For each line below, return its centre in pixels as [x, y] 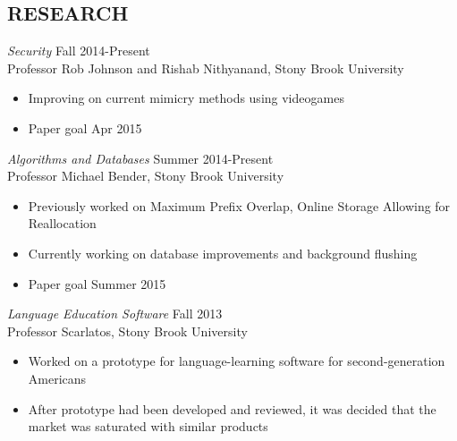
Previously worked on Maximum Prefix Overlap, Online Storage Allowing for [239, 205]
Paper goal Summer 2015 [97, 283]
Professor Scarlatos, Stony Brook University [127, 331]
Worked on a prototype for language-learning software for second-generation [237, 361]
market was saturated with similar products [148, 426]
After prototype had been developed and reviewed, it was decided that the [232, 408]
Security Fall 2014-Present [79, 51]
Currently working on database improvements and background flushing [223, 253]
